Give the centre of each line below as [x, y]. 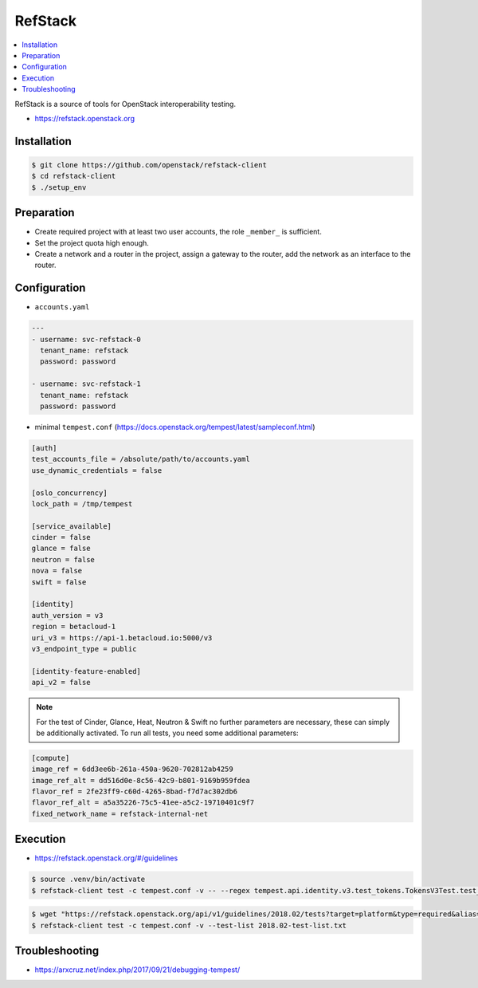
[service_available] [71, 526]
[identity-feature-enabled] [86, 671]
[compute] [51, 758]
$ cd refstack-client [74, 176]
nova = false [57, 571]
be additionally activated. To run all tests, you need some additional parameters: [167, 733]
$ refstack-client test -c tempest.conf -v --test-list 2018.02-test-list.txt [189, 925]
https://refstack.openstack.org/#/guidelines [106, 858]
